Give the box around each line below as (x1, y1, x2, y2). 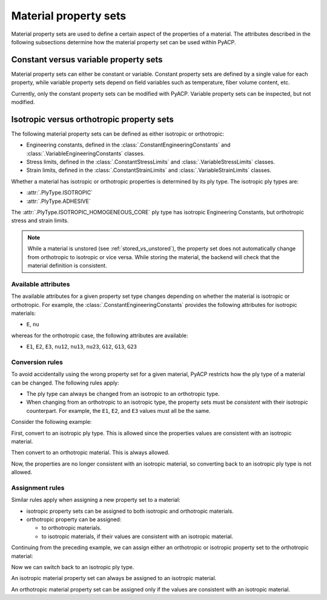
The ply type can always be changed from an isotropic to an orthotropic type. (26, 391, 220, 398)
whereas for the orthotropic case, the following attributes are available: (11, 332, 188, 339)
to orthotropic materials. (41, 524, 102, 532)
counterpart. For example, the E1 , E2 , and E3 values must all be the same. (26, 407, 211, 414)
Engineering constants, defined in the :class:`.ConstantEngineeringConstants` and (26, 141, 231, 148)
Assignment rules (11, 483, 65, 492)
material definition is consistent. (27, 262, 107, 269)
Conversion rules (11, 358, 63, 366)
